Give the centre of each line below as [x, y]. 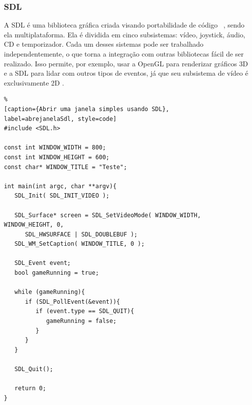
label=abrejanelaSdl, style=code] [60, 119]
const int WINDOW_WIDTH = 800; [55, 148]
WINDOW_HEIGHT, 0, [34, 225]
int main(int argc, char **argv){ [60, 186]
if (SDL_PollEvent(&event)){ [72, 302]
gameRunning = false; [81, 321]
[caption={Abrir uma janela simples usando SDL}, [87, 109]
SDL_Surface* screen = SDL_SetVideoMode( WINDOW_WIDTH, [108, 215]
